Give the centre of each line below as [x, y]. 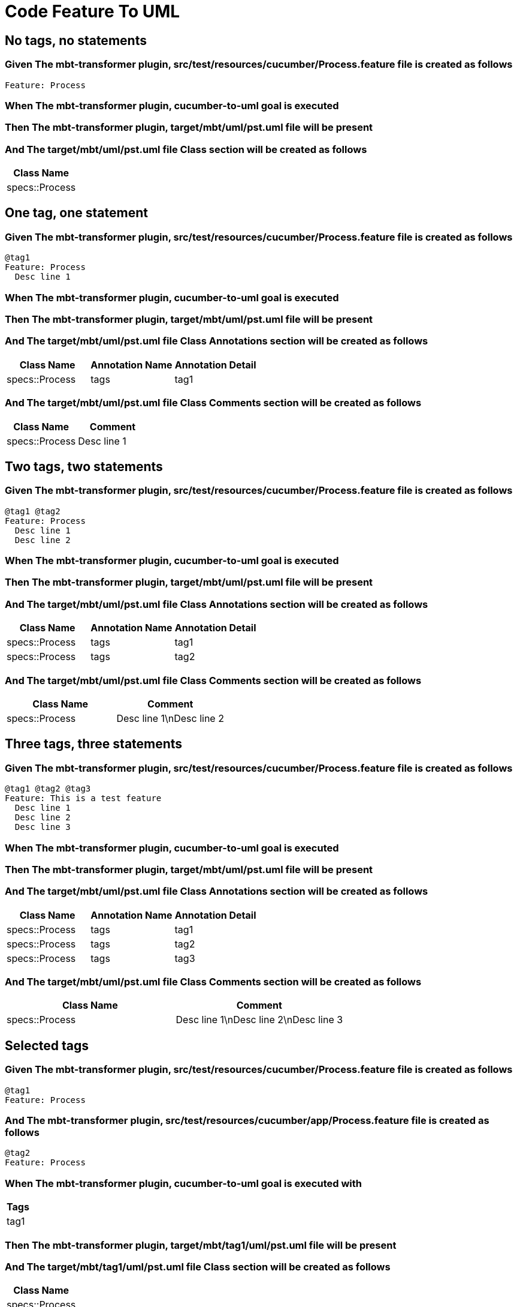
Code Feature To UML [93, 11]
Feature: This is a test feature [83, 798]
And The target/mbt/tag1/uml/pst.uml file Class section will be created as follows [198, 1266]
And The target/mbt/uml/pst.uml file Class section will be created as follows [186, 149]
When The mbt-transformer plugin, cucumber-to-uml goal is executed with [183, 1183]
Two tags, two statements [84, 466]
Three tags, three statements [94, 744]
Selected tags [47, 1045]
